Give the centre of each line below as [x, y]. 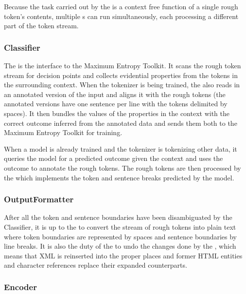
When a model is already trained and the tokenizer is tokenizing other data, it [121, 148]
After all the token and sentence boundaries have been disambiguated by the [118, 217]
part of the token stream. [41, 26]
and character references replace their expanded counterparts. [96, 265]
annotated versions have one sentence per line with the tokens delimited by [116, 104]
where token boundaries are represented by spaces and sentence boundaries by [121, 236]
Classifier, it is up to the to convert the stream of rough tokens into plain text [120, 226]
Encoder [20, 286]
